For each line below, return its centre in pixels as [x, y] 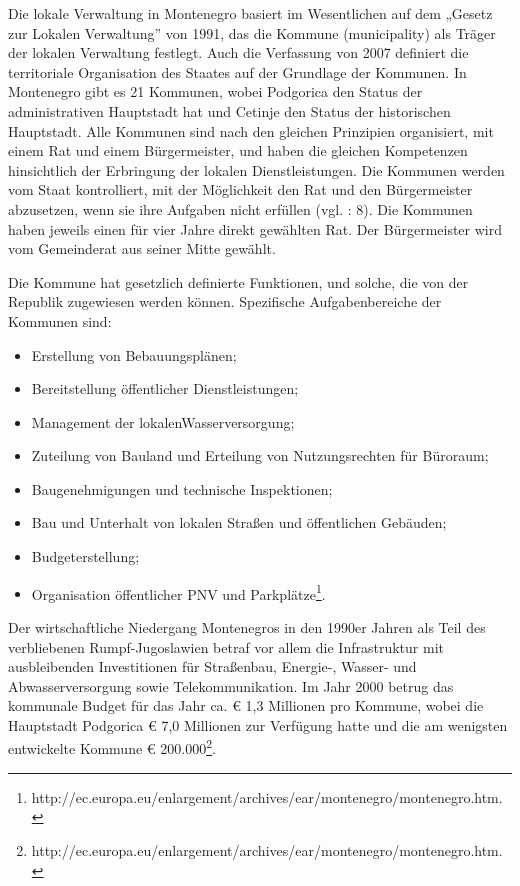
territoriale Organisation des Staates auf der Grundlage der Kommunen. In [237, 71]
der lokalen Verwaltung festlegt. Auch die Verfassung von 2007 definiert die [238, 52]
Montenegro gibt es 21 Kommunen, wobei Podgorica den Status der [215, 91]
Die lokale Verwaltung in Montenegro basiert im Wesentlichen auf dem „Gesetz [250, 13]
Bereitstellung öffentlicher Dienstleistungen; [165, 388]
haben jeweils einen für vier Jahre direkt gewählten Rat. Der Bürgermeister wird [255, 228]
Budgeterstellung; [85, 556]
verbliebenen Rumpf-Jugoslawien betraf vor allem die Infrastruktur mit [226, 646]
